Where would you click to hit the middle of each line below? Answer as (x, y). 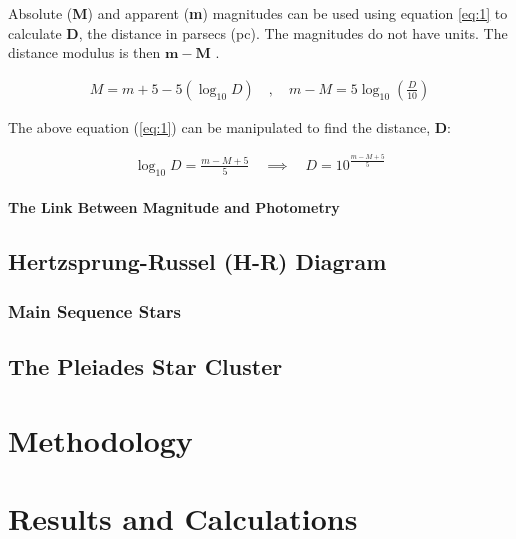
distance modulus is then (84, 52)
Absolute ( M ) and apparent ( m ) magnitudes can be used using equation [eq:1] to (258, 13)
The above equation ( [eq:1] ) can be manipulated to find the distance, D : (229, 126)
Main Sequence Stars (94, 310)
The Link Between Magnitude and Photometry (174, 207)
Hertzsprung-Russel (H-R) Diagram (197, 261)
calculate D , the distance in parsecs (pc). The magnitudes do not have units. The (258, 32)
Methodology (100, 439)
